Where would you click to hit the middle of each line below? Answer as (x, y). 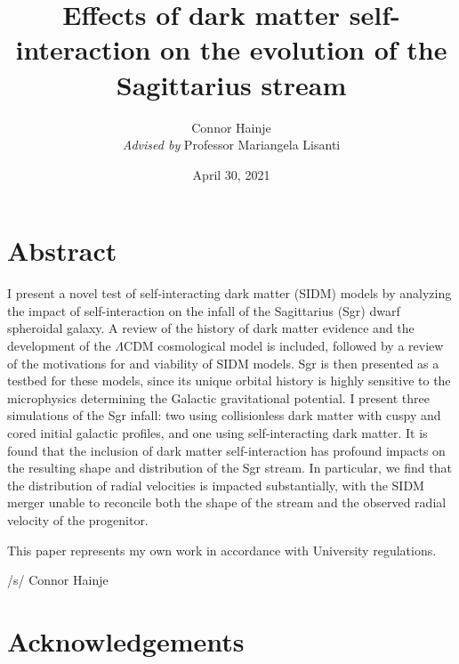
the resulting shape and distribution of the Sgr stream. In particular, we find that (229, 468)
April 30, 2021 (231, 174)
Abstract (62, 251)
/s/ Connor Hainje (58, 580)
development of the (59, 345)
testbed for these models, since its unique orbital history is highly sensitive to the (229, 381)
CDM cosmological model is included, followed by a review (284, 345)
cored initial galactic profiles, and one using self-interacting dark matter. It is (217, 432)
